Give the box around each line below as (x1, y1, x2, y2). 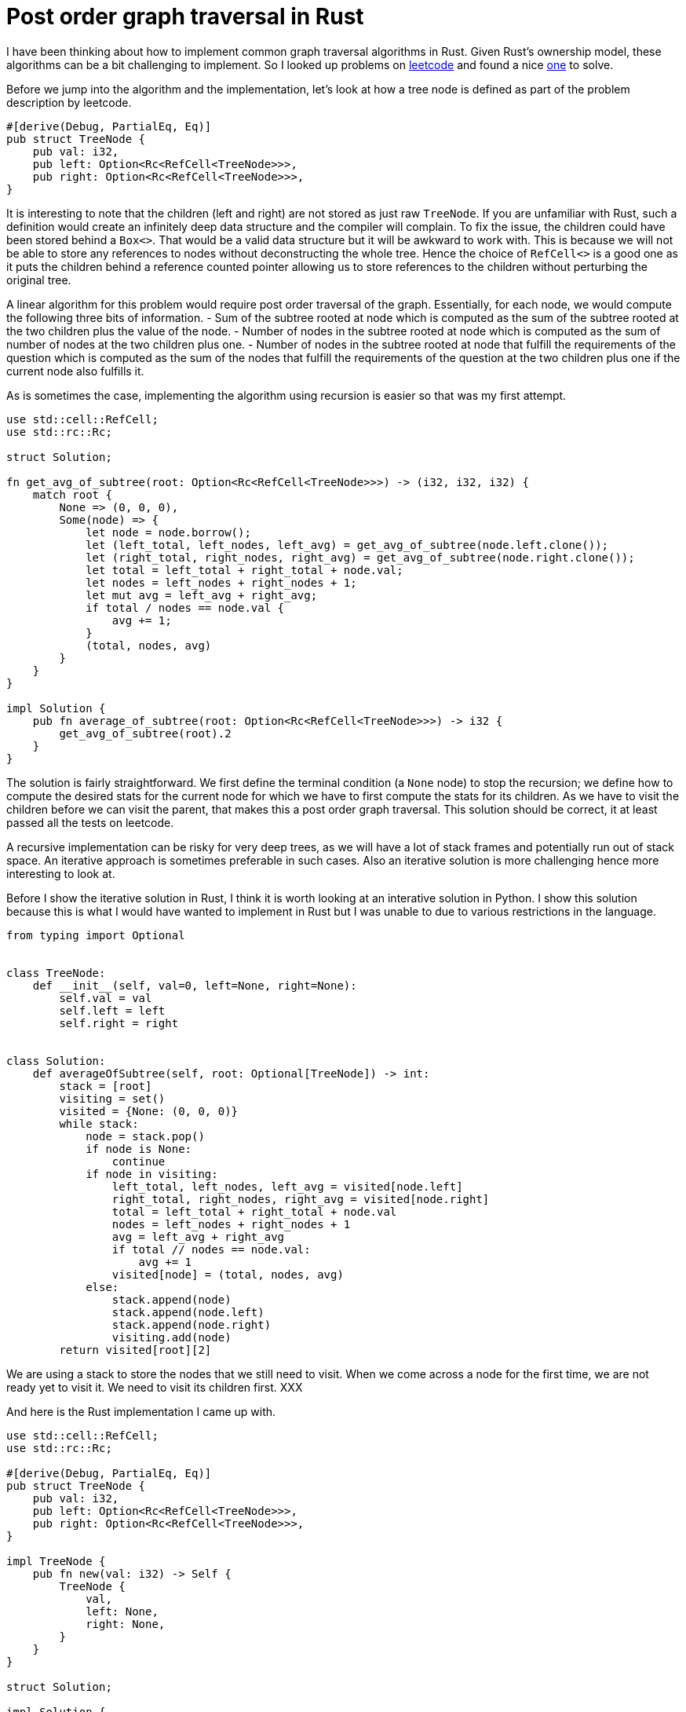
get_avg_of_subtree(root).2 (59, 726, 232, 740)
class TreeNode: (6, 966, 106, 979)
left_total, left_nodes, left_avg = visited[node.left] (111, 1180, 463, 1193)
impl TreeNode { (6, 1554, 106, 1568)
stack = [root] (59, 1079, 152, 1092)
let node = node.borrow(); (86, 525, 251, 539)
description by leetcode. (6, 95, 132, 109)
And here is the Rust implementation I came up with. (6, 1404, 276, 1418)
